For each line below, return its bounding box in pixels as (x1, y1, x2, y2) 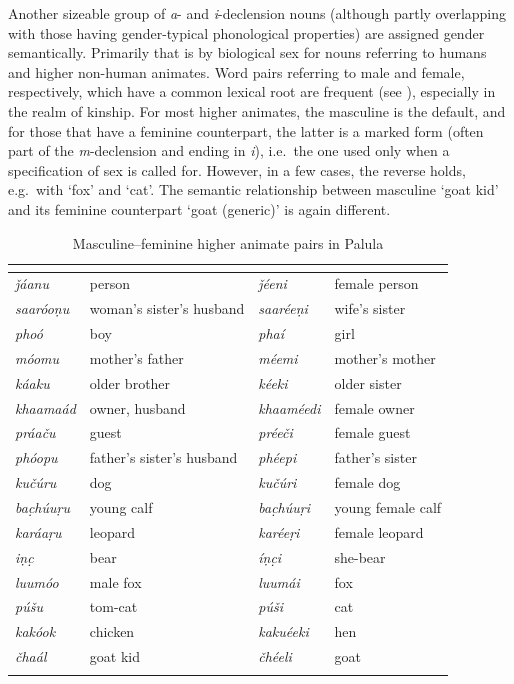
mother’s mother (334, 347, 436, 368)
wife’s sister (334, 298, 406, 319)
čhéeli (258, 646, 292, 667)
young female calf (334, 496, 442, 517)
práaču (15, 422, 56, 443)
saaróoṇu (15, 298, 70, 319)
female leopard (334, 521, 424, 542)
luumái (258, 571, 300, 592)
